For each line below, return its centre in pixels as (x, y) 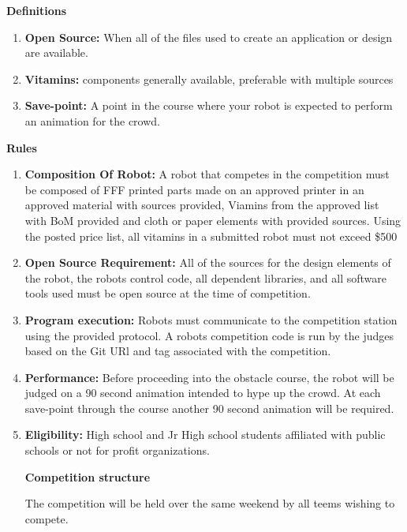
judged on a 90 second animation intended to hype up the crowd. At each (203, 393)
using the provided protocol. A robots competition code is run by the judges (209, 335)
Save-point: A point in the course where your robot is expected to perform (209, 105)
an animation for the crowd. (93, 120)
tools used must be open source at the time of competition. (168, 293)
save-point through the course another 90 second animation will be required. (209, 408)
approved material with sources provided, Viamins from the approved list (202, 205)
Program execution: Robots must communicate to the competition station (211, 319)
